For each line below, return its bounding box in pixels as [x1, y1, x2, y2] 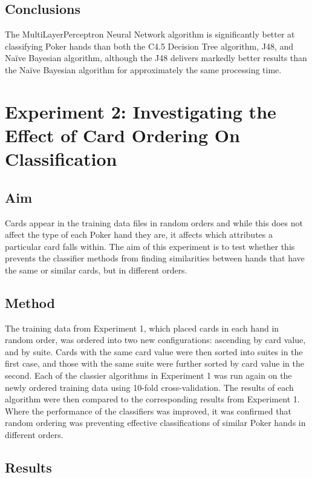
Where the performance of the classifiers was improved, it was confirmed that [5, 404, 291, 417]
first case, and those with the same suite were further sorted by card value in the [5, 357, 304, 370]
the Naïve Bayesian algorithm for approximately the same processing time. [5, 63, 282, 76]
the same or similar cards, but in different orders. [5, 263, 187, 276]
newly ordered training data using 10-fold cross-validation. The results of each [5, 381, 294, 393]
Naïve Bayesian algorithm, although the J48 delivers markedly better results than [5, 51, 307, 64]
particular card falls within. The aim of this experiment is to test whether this [5, 240, 295, 252]
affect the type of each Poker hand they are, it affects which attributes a [5, 228, 273, 241]
